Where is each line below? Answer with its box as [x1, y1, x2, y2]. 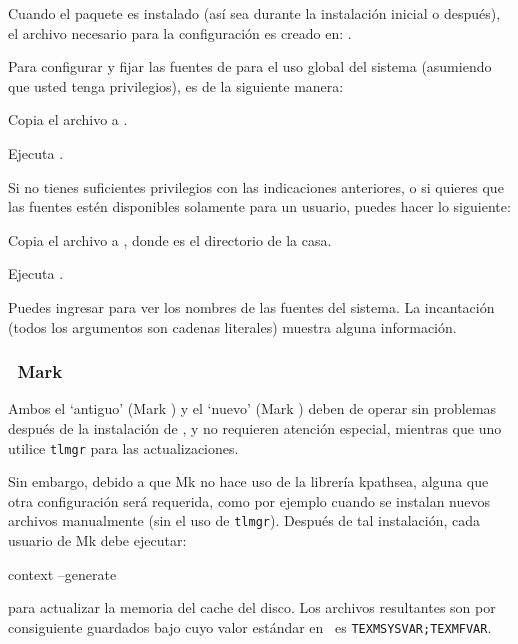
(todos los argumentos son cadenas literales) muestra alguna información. [8, 316, 457, 337]
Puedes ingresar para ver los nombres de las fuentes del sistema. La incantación [8, 296, 495, 317]
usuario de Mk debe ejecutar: [8, 530, 187, 551]
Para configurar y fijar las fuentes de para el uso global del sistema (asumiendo [8, 56, 492, 77]
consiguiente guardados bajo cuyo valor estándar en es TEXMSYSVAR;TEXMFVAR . [8, 616, 492, 637]
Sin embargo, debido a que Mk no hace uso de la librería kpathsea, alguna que [8, 471, 489, 492]
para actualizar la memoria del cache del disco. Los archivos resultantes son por [8, 597, 496, 618]
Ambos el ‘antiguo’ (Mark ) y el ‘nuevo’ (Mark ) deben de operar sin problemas [8, 398, 497, 419]
